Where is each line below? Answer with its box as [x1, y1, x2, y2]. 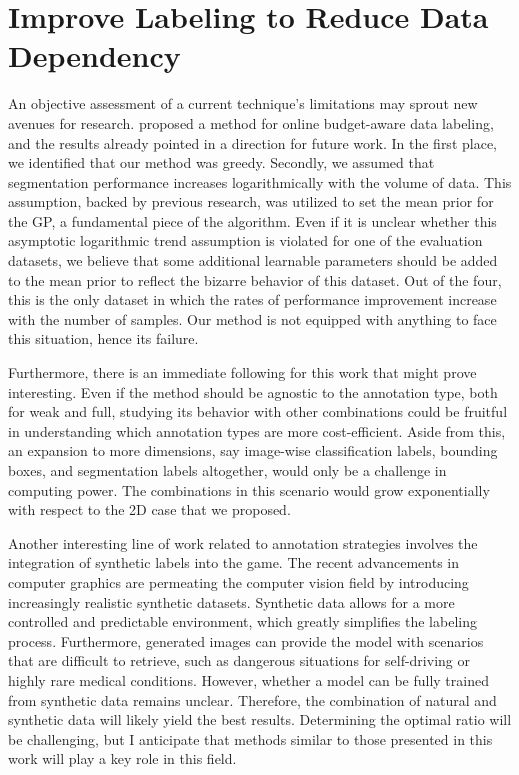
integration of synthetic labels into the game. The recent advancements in [8, 552, 459, 573]
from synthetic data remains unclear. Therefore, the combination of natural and [8, 689, 497, 710]
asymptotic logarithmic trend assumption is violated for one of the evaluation [8, 230, 483, 251]
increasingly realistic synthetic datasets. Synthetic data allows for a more [8, 591, 455, 612]
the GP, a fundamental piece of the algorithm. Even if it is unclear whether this [8, 210, 497, 231]
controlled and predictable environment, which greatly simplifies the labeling [8, 611, 477, 632]
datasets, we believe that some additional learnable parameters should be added [8, 250, 498, 271]
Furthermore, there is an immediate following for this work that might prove [8, 362, 477, 383]
